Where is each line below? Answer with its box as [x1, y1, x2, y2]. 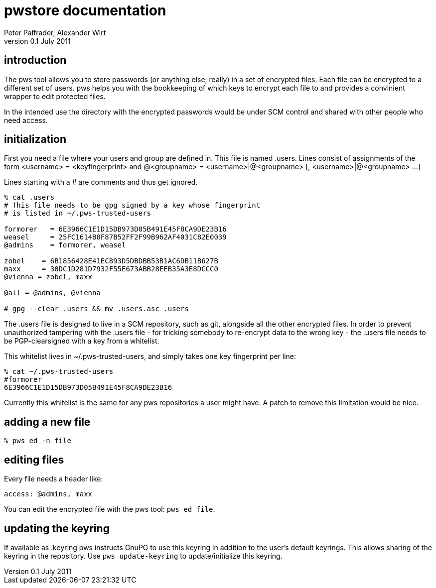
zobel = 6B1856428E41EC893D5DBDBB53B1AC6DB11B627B [4, 257, 218, 265]
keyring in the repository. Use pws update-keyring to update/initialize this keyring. [4, 551, 283, 560]
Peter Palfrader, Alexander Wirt [4, 28, 106, 37]
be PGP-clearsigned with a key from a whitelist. [4, 337, 159, 346]
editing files [4, 453, 64, 466]
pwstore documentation [4, 2, 166, 19]
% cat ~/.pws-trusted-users [4, 367, 114, 376]
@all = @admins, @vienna [4, 289, 101, 297]
